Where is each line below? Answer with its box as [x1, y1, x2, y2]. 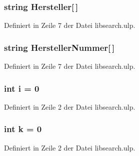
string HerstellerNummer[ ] [4, 41, 115, 53]
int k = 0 [4, 123, 42, 135]
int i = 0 [4, 82, 39, 94]
